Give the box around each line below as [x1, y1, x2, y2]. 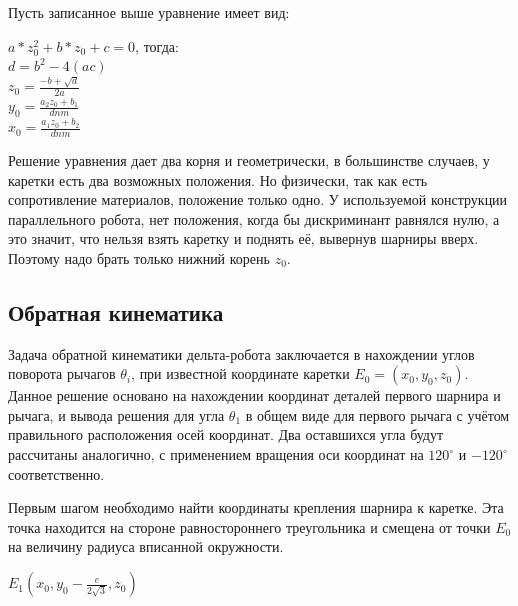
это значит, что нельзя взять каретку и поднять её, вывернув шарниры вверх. [8, 228, 479, 249]
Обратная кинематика [8, 296, 224, 327]
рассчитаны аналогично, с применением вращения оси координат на [8, 444, 424, 465]
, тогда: [135, 35, 179, 56]
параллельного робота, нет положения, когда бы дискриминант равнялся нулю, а [8, 208, 500, 229]
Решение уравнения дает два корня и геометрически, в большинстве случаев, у [8, 149, 490, 170]
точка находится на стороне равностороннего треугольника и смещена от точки [8, 516, 491, 537]
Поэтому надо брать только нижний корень [8, 247, 270, 268]
